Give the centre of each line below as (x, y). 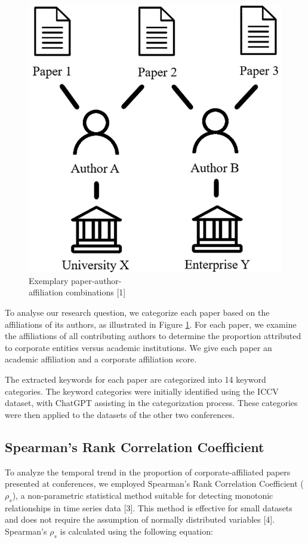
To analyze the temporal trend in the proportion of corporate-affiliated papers (148, 472)
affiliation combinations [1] (77, 292)
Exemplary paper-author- (75, 280)
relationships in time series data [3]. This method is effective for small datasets (149, 507)
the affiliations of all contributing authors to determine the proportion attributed (153, 336)
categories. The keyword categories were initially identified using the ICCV (142, 391)
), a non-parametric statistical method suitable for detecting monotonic (143, 495)
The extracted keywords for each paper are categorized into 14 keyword (135, 379)
